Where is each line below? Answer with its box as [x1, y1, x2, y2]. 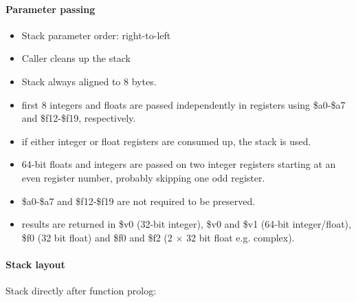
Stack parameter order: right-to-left [21, 28, 171, 42]
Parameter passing [5, 1, 96, 16]
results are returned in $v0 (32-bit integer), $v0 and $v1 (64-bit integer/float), [21, 217, 351, 231]
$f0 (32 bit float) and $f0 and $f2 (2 [21, 230, 173, 244]
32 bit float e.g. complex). [186, 230, 295, 244]
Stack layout [5, 257, 65, 271]
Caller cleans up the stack [21, 51, 131, 65]
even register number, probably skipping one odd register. [21, 170, 265, 184]
